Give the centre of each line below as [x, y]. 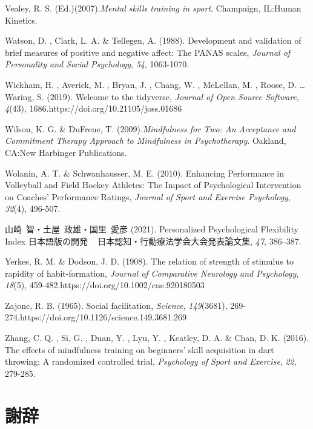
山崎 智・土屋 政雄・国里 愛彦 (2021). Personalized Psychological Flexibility [152, 228]
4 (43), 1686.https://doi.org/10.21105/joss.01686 [94, 108]
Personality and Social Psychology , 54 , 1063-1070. [97, 64]
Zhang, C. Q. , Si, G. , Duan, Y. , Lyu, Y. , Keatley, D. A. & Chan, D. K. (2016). [157, 338]
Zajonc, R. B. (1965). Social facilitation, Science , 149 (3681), [116, 305]
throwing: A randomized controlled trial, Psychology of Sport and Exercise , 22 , [151, 361]
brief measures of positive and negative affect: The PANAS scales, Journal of [148, 52]
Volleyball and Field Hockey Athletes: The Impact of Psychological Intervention [153, 185]
